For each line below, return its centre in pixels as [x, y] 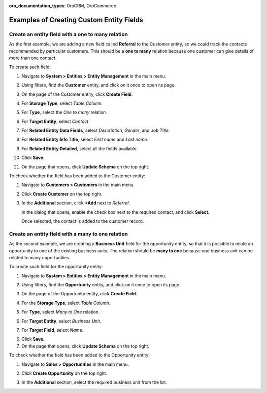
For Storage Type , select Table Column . [62, 103]
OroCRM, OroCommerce [92, 6]
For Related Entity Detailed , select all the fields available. [80, 149]
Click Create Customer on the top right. [62, 194]
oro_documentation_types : [37, 6]
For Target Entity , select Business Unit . [61, 321]
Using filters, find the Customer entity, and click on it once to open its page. [99, 85]
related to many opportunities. [40, 257]
